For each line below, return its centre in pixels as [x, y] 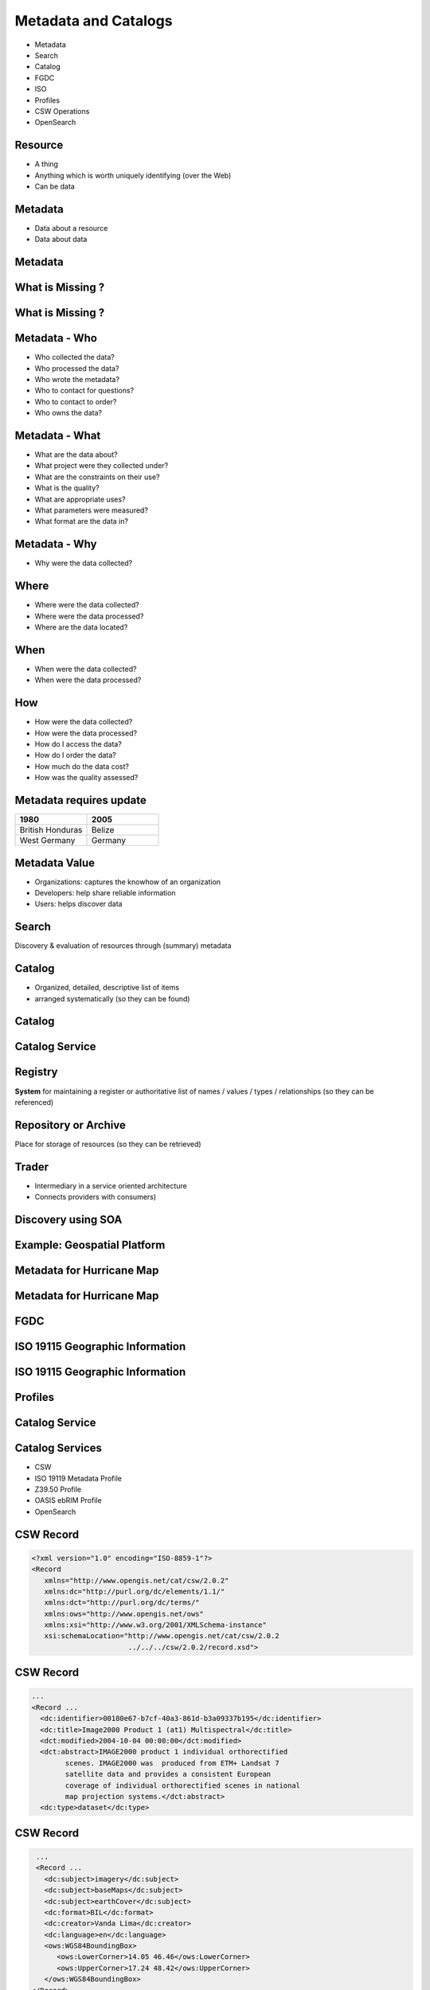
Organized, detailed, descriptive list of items [107, 988]
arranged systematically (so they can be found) [112, 998]
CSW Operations [62, 111]
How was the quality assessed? [86, 778]
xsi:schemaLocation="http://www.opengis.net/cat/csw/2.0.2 [162, 1636]
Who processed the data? [77, 368]
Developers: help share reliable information [105, 892]
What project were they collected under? [102, 466]
